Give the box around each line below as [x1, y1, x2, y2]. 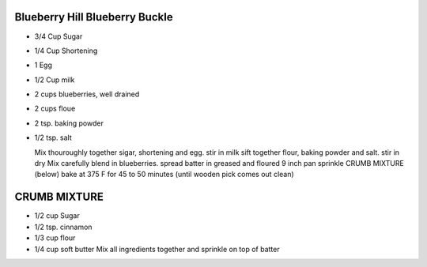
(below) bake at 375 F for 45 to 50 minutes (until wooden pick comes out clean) [34, 170, 294, 179]
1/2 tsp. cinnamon [34, 222, 93, 231]
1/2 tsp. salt [34, 133, 73, 142]
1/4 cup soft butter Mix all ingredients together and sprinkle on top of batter [34, 244, 280, 254]
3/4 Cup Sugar [34, 32, 83, 41]
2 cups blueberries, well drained [34, 89, 140, 99]
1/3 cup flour [34, 233, 76, 243]
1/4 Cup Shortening [34, 46, 98, 55]
